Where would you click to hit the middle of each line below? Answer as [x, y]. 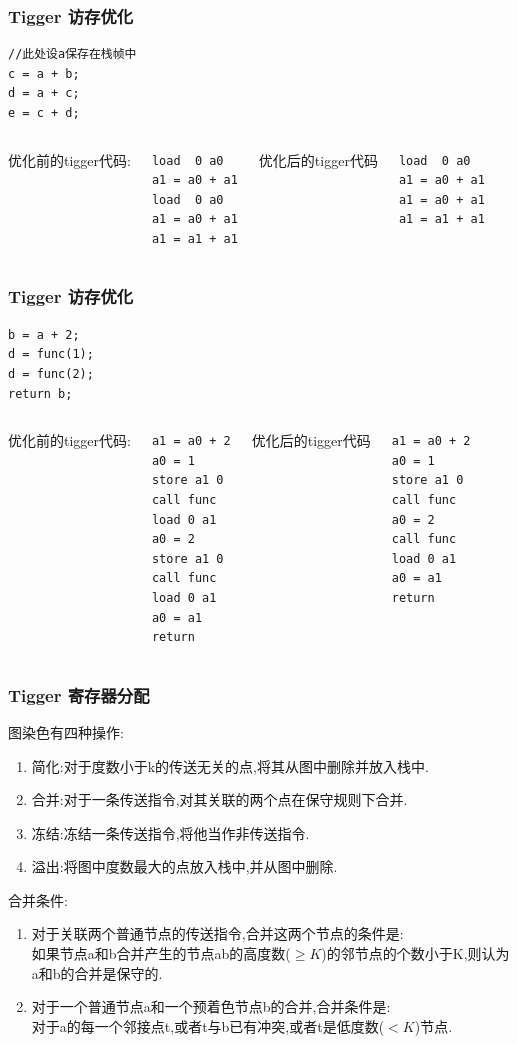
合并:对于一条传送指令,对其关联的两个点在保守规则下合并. [219, 799]
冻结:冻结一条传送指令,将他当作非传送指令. [170, 832]
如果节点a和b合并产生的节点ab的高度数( [161, 953]
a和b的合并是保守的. [97, 972]
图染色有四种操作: [66, 731]
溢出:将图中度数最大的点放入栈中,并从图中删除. [184, 866]
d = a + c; [44, 93]
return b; [40, 393]
